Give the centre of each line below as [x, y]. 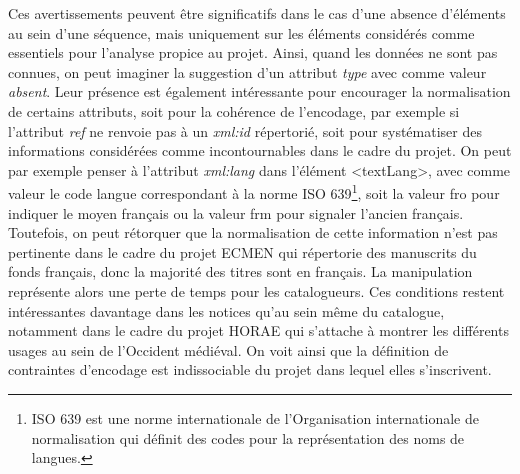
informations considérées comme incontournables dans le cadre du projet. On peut [260, 150]
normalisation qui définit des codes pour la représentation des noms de [248, 437]
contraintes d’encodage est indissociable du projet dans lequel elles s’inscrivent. [250, 369]
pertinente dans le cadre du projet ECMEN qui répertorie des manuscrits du [242, 251]
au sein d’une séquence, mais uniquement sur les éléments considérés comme [241, 32]
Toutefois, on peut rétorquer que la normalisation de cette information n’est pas [253, 232]
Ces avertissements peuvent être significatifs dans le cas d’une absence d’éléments [257, 13]
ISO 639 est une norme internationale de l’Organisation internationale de [255, 417]
